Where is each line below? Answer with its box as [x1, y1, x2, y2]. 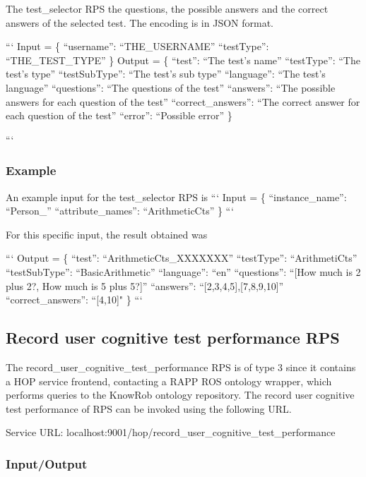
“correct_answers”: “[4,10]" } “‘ [6, 292, 143, 307]
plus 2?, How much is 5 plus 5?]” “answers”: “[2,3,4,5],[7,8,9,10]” [6, 278, 284, 293]
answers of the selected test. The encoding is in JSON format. [6, 15, 274, 30]
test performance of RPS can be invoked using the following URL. [6, 401, 292, 416]
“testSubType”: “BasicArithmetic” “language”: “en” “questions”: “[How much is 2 [6, 264, 361, 279]
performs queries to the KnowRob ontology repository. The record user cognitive [6, 387, 355, 402]
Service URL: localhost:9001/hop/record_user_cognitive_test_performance [6, 425, 336, 440]
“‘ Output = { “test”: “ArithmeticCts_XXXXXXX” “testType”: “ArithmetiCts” [6, 250, 358, 265]
